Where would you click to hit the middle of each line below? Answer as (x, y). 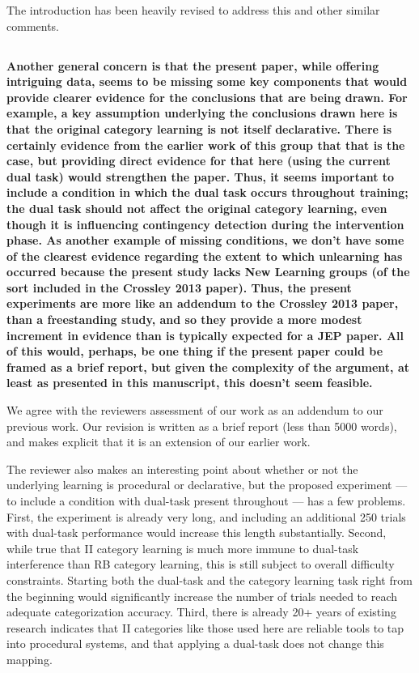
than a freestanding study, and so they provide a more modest (184, 319)
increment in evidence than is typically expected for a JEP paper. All (205, 335)
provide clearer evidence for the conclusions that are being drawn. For (207, 97)
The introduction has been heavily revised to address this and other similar (193, 10)
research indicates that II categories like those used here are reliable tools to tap (205, 627)
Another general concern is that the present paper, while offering (193, 65)
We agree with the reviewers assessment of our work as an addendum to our (195, 410)
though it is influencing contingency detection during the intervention (205, 224)
